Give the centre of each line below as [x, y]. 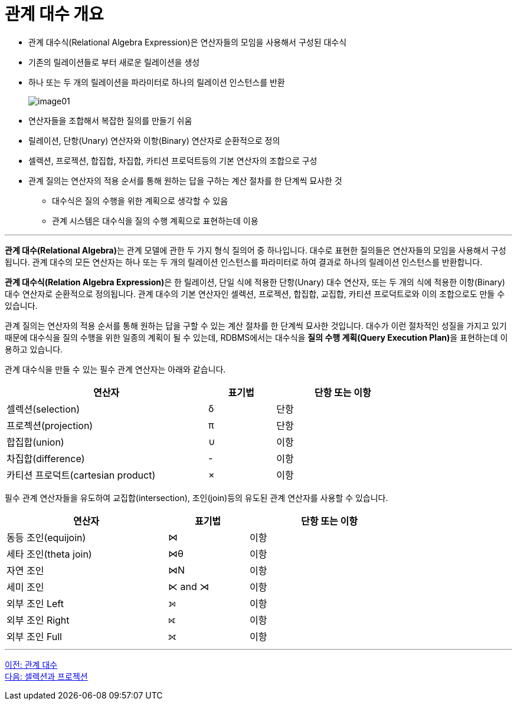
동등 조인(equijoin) [46, 537]
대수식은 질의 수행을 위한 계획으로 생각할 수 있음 [140, 200]
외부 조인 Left [35, 603]
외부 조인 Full [34, 636]
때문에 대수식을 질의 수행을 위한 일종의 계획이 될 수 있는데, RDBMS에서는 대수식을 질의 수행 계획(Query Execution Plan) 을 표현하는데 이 [256, 337]
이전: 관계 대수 [31, 664]
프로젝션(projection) [50, 425]
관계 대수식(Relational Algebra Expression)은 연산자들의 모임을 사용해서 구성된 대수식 [188, 42]
